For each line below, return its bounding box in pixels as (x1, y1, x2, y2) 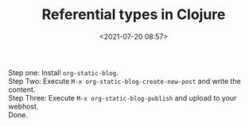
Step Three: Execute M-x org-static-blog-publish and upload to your (8, 93, 237, 102)
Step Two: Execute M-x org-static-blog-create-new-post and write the (8, 76, 241, 86)
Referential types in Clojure (41, 6, 226, 24)
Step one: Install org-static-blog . (8, 67, 119, 77)
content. (8, 85, 36, 94)
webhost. (8, 101, 39, 111)
